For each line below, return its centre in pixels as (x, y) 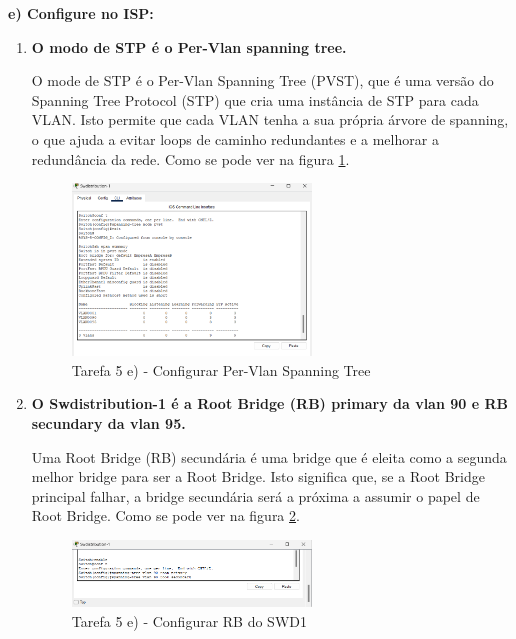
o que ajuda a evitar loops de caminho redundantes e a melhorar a (235, 138)
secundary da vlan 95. (108, 422)
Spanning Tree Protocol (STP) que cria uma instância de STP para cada (255, 99)
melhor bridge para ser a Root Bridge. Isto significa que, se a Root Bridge (258, 476)
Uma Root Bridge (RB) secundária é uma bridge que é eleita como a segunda (269, 456)
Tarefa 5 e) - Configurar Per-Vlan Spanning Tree (221, 369)
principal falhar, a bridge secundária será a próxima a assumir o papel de (255, 495)
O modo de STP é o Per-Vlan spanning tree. (189, 46)
